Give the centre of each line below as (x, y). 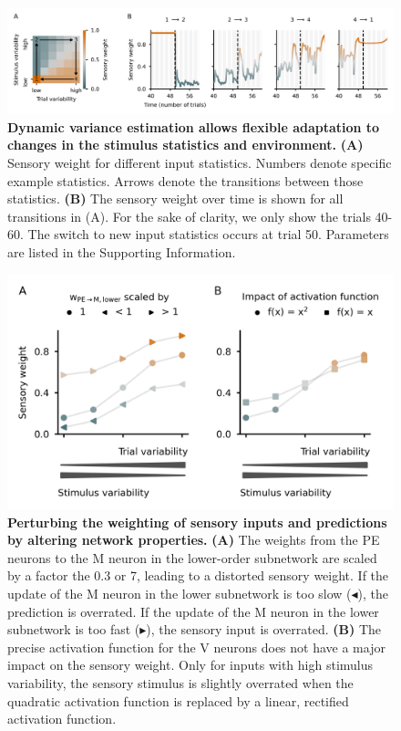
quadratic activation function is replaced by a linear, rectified (178, 700)
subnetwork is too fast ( (74, 629)
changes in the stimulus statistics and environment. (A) (185, 145)
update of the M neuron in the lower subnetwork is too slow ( (180, 594)
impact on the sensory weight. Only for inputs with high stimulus (190, 665)
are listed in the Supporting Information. (122, 251)
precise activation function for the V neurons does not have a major (196, 647)
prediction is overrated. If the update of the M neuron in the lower (193, 611)
